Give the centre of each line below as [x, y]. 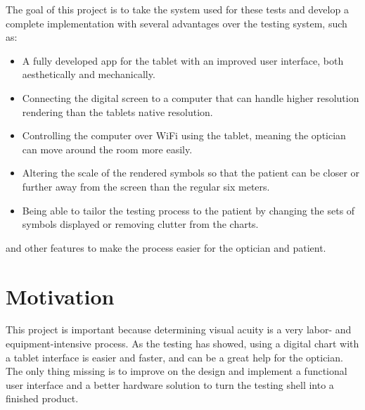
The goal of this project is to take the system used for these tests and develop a [177, 9]
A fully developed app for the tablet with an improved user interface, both [183, 60]
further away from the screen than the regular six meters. [146, 186]
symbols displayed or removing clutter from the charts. [140, 224]
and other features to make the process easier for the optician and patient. [166, 247]
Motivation [60, 296]
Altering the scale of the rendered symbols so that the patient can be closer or [191, 173]
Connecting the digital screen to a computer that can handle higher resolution [191, 97]
